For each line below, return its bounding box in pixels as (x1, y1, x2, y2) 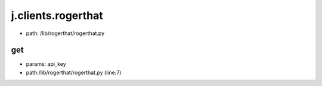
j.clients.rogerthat (11, 9, 104, 22)
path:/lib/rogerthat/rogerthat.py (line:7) (26, 69, 122, 76)
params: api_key (26, 60, 67, 68)
